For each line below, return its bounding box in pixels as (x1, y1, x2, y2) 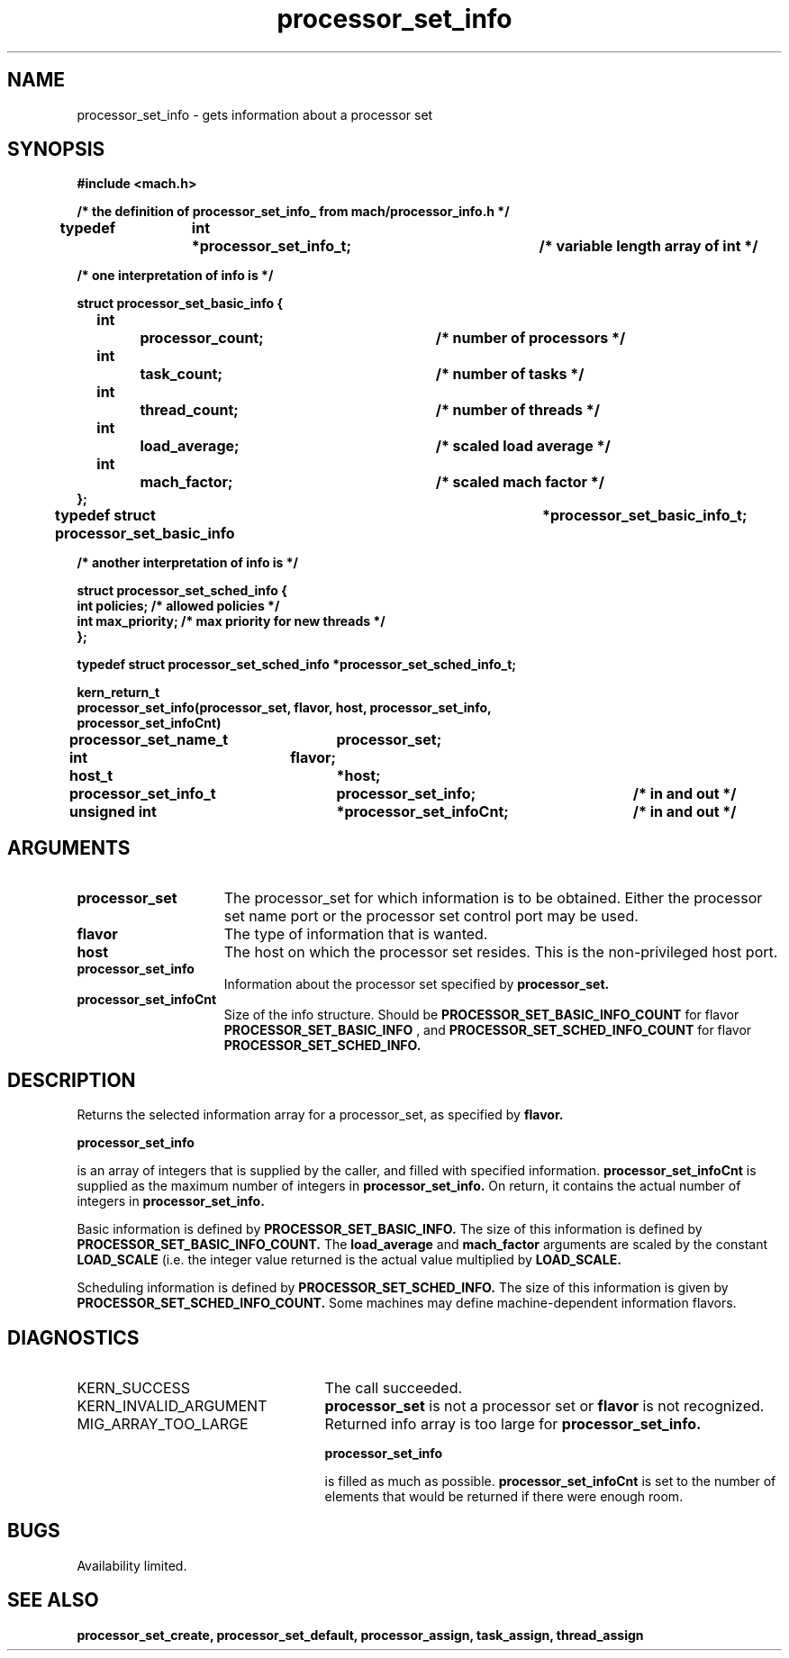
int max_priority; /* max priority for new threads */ (77, 613, 385, 630)
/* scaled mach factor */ (435, 473, 604, 492)
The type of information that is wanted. (223, 925, 488, 944)
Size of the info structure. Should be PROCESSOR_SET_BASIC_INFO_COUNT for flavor (223, 1007, 739, 1023)
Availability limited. (77, 1557, 187, 1573)
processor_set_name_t (68, 730, 229, 749)
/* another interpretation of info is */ (77, 555, 299, 571)
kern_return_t (77, 684, 160, 701)
